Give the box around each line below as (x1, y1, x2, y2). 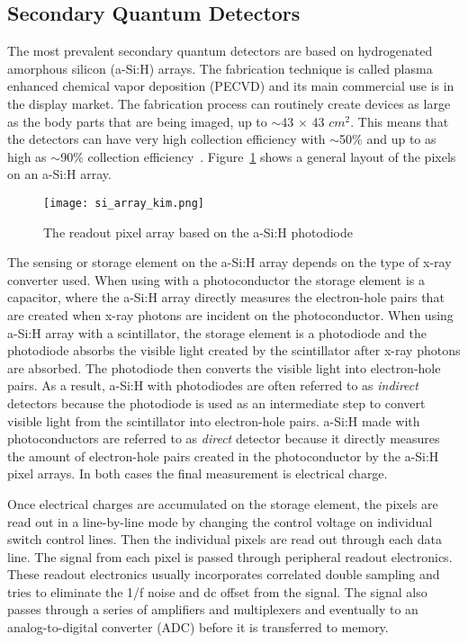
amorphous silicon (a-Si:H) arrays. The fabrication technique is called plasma (7, 58, 433, 77)
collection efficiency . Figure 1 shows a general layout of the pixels (87, 147, 456, 165)
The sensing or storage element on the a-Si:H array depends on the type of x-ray (7, 253, 452, 272)
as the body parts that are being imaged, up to (7, 112, 267, 130)
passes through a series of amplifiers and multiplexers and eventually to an (7, 600, 418, 619)
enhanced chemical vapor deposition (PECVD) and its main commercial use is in (7, 76, 454, 95)
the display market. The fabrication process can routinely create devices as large (7, 94, 451, 112)
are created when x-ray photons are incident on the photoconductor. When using (7, 305, 454, 324)
